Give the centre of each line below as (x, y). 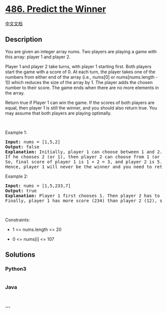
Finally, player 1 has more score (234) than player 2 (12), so (85, 201)
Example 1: (16, 132)
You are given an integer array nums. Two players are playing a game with (81, 51)
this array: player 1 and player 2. (38, 57)
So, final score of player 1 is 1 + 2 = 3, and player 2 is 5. (84, 162)
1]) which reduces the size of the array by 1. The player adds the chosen (79, 82)
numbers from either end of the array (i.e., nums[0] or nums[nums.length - (82, 77)
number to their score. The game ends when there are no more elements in (82, 88)
